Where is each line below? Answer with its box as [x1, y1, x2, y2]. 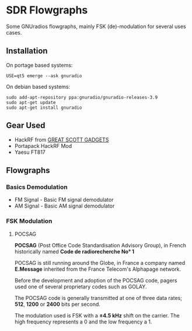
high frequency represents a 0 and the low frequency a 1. [14, 318, 152, 325]
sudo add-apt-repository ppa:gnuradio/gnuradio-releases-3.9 [6, 94, 158, 100]
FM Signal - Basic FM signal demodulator [14, 196, 114, 204]
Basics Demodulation [6, 182, 68, 191]
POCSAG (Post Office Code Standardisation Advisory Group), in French [14, 242, 187, 249]
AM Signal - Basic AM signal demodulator [14, 202, 115, 209]
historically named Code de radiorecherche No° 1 [14, 248, 134, 255]
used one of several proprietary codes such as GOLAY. [14, 283, 147, 290]
